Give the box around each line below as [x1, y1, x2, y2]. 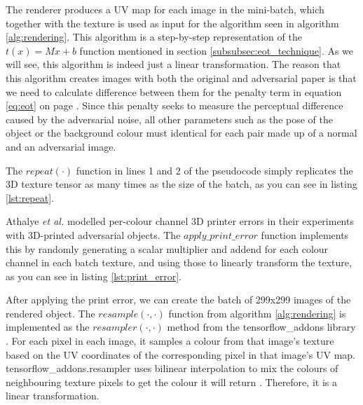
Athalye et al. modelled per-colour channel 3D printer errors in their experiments [6, 214, 354, 228]
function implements [261, 227, 349, 242]
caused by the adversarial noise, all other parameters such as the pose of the [6, 111, 333, 126]
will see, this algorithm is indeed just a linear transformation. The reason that [6, 57, 341, 71]
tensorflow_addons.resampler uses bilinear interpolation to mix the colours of [6, 361, 338, 376]
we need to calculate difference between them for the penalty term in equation [6, 84, 342, 99]
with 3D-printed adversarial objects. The [6, 227, 181, 242]
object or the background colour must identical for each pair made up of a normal [6, 125, 357, 140]
